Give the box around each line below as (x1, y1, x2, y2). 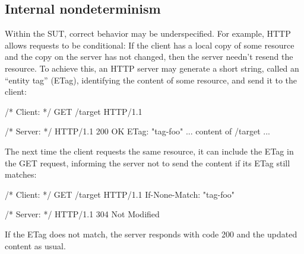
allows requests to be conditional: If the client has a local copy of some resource (5, 38, 294, 51)
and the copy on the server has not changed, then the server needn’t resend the (5, 50, 293, 63)
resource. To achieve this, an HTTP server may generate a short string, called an (5, 62, 299, 74)
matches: (5, 168, 37, 181)
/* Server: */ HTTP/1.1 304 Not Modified (5, 208, 160, 220)
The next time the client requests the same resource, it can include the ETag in (5, 144, 294, 157)
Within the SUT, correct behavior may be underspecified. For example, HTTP (5, 27, 291, 40)
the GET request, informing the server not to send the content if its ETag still (5, 156, 290, 169)
